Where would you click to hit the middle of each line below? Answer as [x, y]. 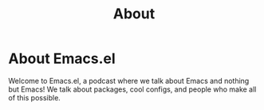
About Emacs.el [62, 59]
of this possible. [35, 97]
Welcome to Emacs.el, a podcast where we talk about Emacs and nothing [129, 81]
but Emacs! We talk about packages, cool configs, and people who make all [132, 89]
